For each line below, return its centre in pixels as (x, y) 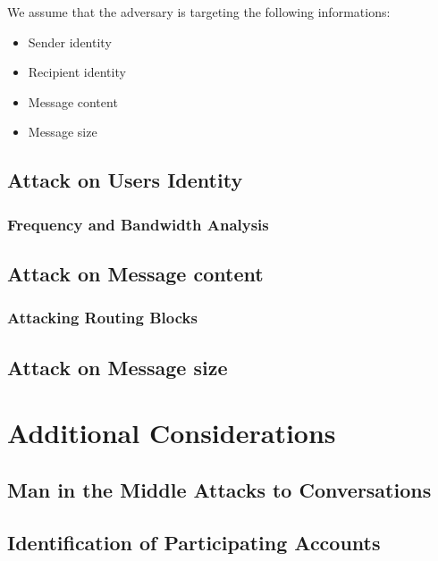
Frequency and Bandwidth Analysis (138, 224)
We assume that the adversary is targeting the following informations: (199, 12)
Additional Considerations (172, 433)
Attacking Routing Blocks (102, 318)
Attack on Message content (135, 273)
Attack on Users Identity (125, 180)
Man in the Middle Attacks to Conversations (219, 489)
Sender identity (70, 42)
